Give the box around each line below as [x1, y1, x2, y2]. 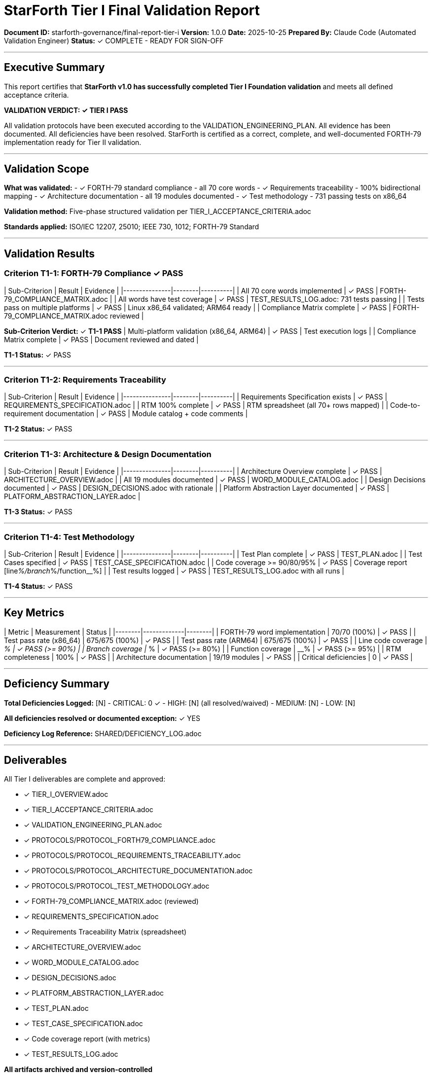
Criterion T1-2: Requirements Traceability [4, 375, 166, 385]
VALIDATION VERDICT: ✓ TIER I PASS [4, 106, 128, 114]
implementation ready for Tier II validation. [4, 138, 142, 146]
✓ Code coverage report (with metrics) [24, 1035, 150, 1043]
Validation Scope [4, 163, 89, 176]
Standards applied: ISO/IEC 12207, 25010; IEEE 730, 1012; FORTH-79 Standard [4, 222, 259, 231]
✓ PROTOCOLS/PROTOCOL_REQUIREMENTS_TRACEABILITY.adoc [24, 851, 241, 860]
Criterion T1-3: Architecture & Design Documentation [4, 449, 212, 459]
